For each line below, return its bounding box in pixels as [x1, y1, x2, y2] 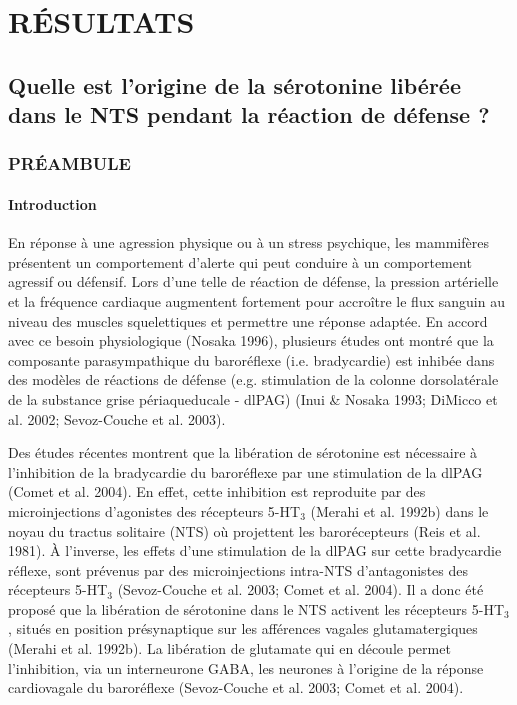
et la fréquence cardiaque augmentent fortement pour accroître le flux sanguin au [8, 290, 505, 311]
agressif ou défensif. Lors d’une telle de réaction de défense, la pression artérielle [8, 271, 499, 292]
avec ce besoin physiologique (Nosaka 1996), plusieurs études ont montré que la [8, 330, 494, 351]
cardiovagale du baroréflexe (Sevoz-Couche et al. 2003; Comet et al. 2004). [8, 677, 464, 698]
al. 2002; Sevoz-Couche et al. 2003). [8, 408, 226, 429]
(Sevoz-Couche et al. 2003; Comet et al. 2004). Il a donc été [117, 579, 484, 600]
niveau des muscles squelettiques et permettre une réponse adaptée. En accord [8, 310, 488, 331]
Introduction [8, 193, 97, 214]
